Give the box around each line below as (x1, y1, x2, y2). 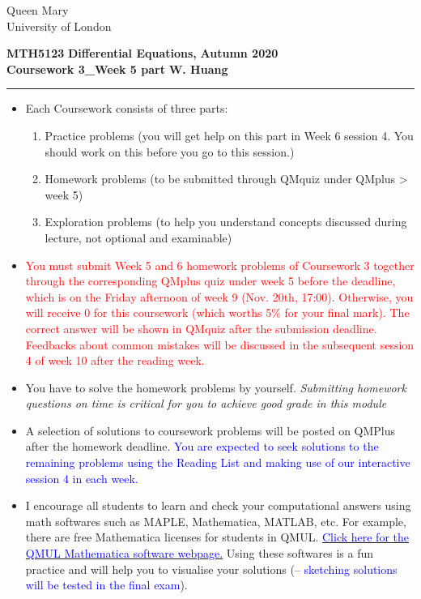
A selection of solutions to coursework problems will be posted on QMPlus (25, 421, 396, 439)
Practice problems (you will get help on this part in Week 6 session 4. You (45, 126, 414, 143)
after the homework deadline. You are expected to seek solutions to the (25, 438, 379, 455)
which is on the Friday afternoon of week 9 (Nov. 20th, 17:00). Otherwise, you (25, 288, 414, 305)
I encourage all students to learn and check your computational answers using (25, 497, 411, 514)
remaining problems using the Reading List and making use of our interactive (25, 454, 410, 471)
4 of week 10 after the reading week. (25, 352, 205, 369)
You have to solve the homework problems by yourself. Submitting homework (25, 379, 406, 396)
